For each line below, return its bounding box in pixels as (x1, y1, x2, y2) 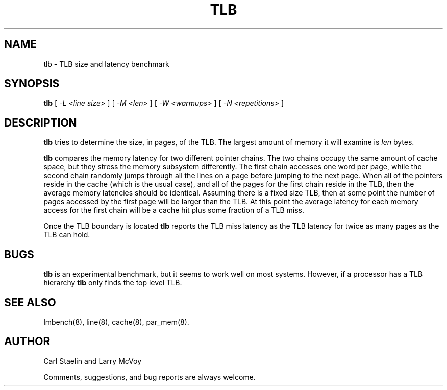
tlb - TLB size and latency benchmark (43, 59, 169, 68)
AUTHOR (4, 335, 51, 348)
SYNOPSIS (4, 77, 60, 90)
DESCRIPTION (4, 116, 77, 129)
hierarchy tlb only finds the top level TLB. (43, 278, 182, 287)
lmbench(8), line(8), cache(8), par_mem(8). (43, 317, 189, 326)
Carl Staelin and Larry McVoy (43, 356, 142, 365)
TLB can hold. (43, 230, 90, 239)
